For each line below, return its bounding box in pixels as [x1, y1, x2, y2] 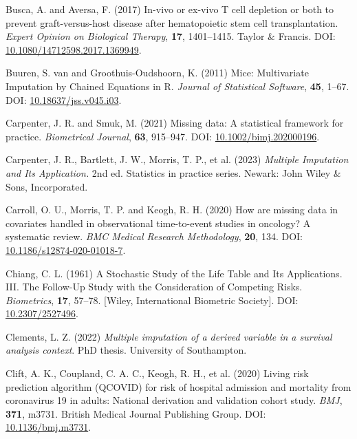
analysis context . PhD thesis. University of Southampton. [6, 343, 247, 357]
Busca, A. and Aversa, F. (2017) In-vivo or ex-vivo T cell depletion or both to [6, 2, 334, 16]
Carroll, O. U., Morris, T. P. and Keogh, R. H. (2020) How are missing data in [6, 202, 338, 217]
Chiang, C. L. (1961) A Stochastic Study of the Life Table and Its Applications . [6, 266, 343, 280]
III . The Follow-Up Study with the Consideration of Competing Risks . [6, 279, 303, 294]
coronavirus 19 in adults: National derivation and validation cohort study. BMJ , [6, 393, 343, 407]
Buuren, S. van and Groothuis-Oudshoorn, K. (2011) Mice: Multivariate [6, 65, 309, 80]
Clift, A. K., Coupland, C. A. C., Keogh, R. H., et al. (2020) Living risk [6, 366, 309, 381]
